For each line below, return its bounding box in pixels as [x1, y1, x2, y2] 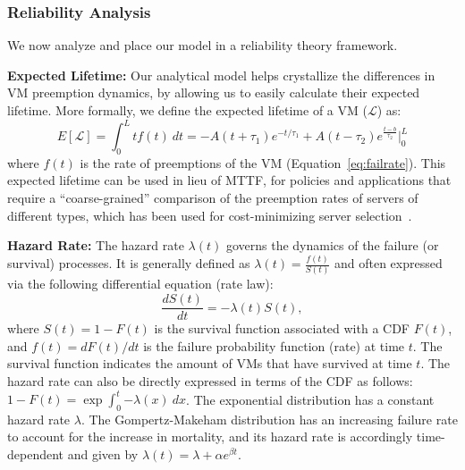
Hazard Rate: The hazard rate [7, 236, 184, 255]
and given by [67, 445, 139, 463]
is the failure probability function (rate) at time [143, 336, 405, 355]
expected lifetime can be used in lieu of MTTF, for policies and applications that [7, 171, 452, 189]
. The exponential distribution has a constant [186, 390, 435, 408]
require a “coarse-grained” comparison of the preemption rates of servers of [7, 189, 418, 207]
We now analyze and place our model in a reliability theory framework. [7, 36, 398, 55]
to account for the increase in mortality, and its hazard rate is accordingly [7, 427, 413, 446]
